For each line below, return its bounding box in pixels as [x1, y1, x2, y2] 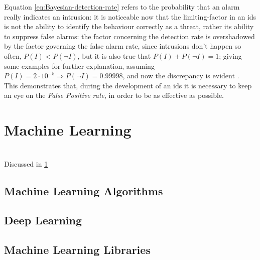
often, [4, 50, 22, 61]
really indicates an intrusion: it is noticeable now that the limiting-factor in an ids [4, 11, 256, 22]
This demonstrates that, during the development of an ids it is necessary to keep [4, 80, 252, 90]
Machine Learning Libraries [4, 242, 151, 257]
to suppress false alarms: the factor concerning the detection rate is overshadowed [4, 31, 255, 41]
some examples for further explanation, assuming [4, 60, 155, 71]
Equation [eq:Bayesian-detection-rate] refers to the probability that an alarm [4, 2, 240, 12]
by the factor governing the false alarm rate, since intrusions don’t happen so [4, 41, 241, 51]
